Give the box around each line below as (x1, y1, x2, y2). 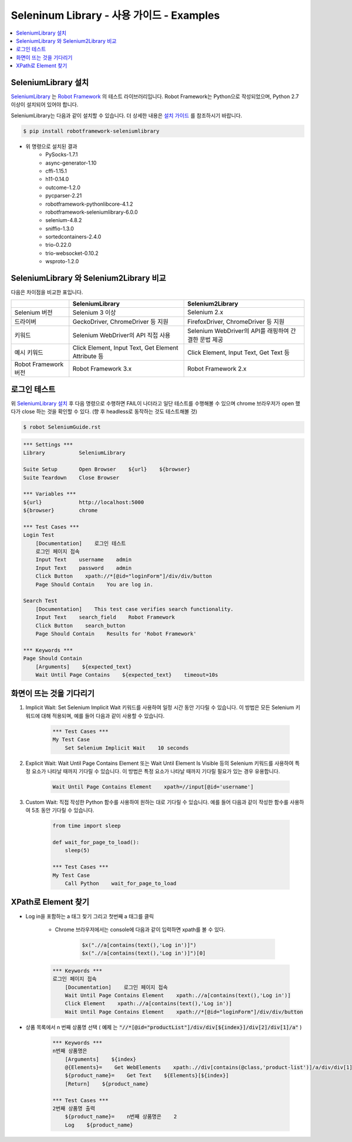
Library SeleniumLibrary (23, 449, 126, 456)
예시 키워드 (14, 348, 43, 357)
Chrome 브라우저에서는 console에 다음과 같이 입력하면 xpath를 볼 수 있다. (55, 926, 226, 933)
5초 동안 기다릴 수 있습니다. (31, 807, 94, 814)
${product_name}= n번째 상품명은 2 (65, 1113, 177, 1120)
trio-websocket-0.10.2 (45, 250, 99, 257)
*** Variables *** (23, 491, 76, 498)
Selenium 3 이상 (72, 308, 117, 317)
